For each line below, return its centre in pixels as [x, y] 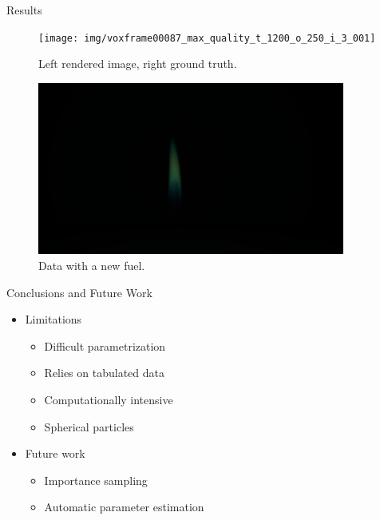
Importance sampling [96, 480]
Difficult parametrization [105, 345]
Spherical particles [89, 426]
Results [24, 10]
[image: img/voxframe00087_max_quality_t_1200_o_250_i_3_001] [207, 38]
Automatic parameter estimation [124, 507]
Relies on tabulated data [104, 373]
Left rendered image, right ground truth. [138, 64]
